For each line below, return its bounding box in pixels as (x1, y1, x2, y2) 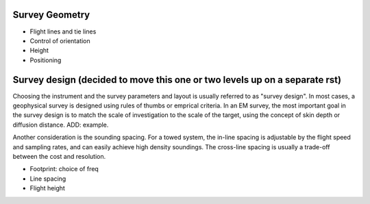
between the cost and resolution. (12, 152, 106, 160)
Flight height (29, 184, 65, 192)
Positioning (29, 55, 62, 64)
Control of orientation (29, 36, 90, 44)
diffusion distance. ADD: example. (12, 120, 109, 129)
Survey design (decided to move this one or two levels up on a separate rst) (12, 74, 342, 86)
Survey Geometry (12, 9, 90, 21)
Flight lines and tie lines (29, 27, 97, 36)
